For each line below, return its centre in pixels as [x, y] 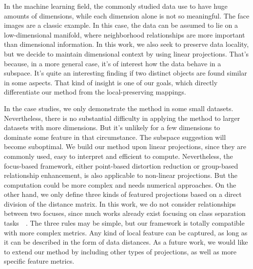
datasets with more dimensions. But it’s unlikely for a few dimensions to [112, 127]
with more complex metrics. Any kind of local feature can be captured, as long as [126, 232]
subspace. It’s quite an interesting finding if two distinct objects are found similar [126, 73]
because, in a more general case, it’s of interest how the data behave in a [113, 63]
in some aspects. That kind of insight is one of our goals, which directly [111, 82]
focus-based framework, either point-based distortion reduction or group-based [121, 165]
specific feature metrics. [39, 261]
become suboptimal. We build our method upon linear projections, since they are [125, 146]
